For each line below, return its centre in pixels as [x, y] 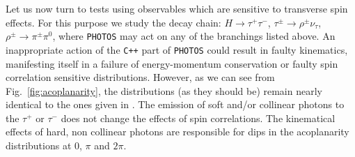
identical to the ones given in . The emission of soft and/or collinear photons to [175, 104]
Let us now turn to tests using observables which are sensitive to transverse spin [177, 8]
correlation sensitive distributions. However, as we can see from [140, 77]
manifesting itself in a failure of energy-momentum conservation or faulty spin [172, 63]
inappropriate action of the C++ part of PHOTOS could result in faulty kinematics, [177, 49]
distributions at [39, 145]
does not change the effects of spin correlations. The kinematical [198, 118]
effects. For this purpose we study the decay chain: [113, 22]
